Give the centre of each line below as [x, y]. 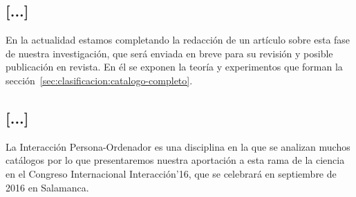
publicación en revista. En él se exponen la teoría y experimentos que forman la [174, 67]
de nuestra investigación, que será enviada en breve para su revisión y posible [169, 53]
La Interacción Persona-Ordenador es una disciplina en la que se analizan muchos [178, 146]
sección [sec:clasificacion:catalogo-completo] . [99, 80]
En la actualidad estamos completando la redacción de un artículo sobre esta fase [178, 40]
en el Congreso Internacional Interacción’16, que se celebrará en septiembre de [171, 173]
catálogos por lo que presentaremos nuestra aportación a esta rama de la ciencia [175, 160]
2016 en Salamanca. [47, 187]
